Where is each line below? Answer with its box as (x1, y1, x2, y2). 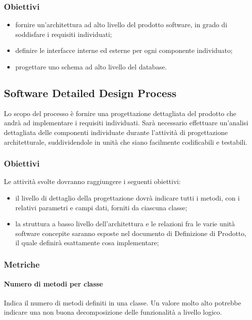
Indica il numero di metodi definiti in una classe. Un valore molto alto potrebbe (4, 297, 241, 307)
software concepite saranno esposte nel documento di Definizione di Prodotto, (15, 228, 247, 238)
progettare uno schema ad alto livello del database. (15, 62, 167, 71)
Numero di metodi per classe (4, 279, 103, 289)
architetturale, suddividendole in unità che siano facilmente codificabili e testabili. (4, 136, 248, 147)
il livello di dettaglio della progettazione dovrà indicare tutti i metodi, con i (15, 192, 240, 202)
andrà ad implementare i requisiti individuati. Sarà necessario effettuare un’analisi (4, 118, 249, 128)
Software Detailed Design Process (4, 85, 177, 100)
